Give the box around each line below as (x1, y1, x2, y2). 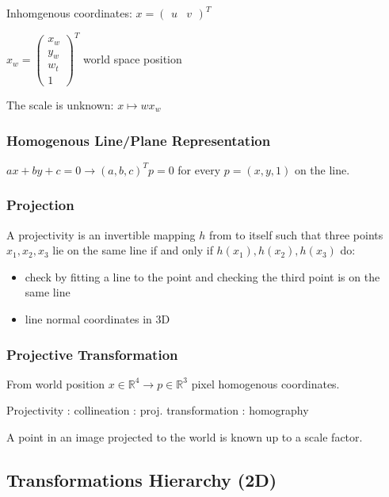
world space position (83, 51, 182, 67)
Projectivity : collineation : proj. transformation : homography (6, 402, 309, 419)
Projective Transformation (6, 344, 178, 364)
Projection (6, 195, 74, 215)
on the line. (294, 161, 350, 178)
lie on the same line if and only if (52, 242, 213, 258)
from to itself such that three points (208, 226, 383, 243)
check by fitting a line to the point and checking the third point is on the (25, 268, 380, 285)
